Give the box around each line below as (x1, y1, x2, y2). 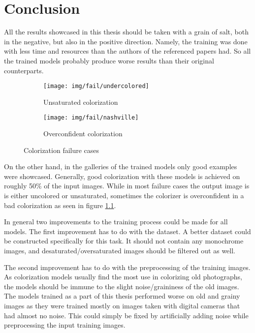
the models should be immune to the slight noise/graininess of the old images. (4, 281, 239, 291)
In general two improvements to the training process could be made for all (4, 216, 228, 227)
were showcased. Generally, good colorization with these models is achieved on (4, 171, 240, 181)
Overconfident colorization (43, 128, 123, 138)
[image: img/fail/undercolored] (43, 83, 149, 90)
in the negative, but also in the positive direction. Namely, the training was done (4, 36, 248, 46)
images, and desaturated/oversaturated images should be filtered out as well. (4, 245, 235, 255)
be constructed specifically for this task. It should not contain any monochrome (4, 236, 244, 246)
